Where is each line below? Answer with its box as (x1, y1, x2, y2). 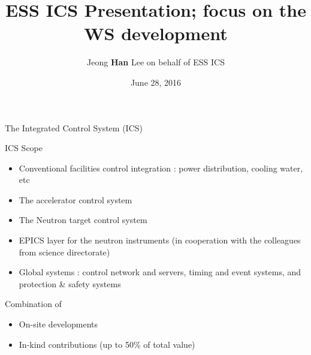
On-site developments (19, 318, 98, 330)
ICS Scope (5, 142, 43, 154)
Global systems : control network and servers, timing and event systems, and (19, 266, 301, 278)
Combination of (5, 297, 62, 310)
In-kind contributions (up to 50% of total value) (19, 338, 195, 350)
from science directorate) (19, 245, 110, 258)
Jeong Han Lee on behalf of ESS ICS (87, 56, 225, 68)
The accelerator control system (19, 193, 132, 206)
